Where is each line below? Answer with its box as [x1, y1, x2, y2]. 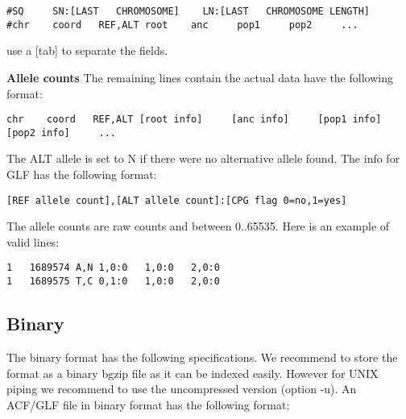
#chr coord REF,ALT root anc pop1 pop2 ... [6, 19, 358, 31]
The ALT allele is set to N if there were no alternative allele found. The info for [6, 150, 400, 167]
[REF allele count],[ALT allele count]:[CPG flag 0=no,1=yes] [6, 194, 347, 206]
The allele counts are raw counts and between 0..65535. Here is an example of [6, 218, 390, 234]
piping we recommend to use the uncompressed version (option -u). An [6, 380, 357, 397]
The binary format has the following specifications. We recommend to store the [6, 348, 398, 365]
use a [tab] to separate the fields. [6, 42, 168, 59]
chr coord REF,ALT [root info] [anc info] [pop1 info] [6, 114, 382, 126]
